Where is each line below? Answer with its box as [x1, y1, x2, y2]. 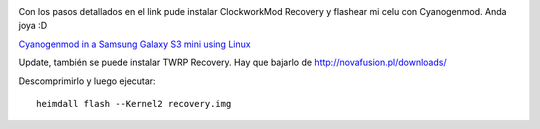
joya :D [18, 20, 48, 32]
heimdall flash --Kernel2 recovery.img [36, 98, 232, 109]
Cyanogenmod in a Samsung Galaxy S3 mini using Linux [18, 38, 251, 50]
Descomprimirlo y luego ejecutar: [18, 75, 156, 87]
